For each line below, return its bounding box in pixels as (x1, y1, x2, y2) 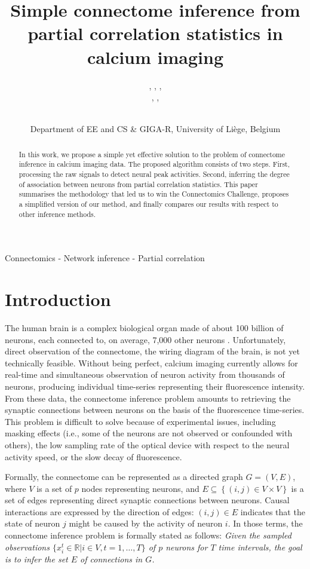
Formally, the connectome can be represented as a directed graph (5, 470, 243, 483)
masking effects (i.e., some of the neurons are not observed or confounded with (5, 427, 293, 439)
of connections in (80, 552, 143, 565)
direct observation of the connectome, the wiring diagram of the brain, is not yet (5, 345, 300, 357)
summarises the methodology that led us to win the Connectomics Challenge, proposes (19, 189, 289, 199)
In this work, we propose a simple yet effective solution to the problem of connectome (19, 149, 286, 159)
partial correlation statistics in (27, 21, 283, 45)
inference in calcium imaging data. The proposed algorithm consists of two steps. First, (19, 159, 290, 169)
